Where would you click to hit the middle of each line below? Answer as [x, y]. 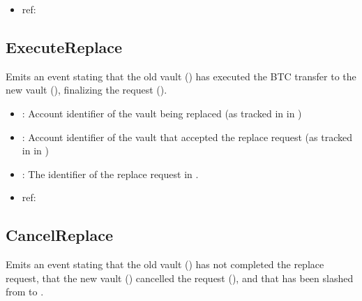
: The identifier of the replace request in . [110, 174]
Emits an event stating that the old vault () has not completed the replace [165, 264]
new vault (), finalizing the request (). [86, 90]
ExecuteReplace [64, 46]
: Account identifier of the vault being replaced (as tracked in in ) [162, 113]
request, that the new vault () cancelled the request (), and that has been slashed [180, 278]
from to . [25, 292]
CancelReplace [59, 235]
